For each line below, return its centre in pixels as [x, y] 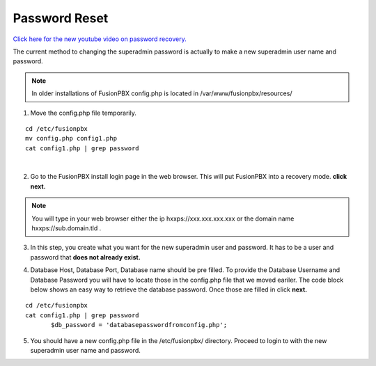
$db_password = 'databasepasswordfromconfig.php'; [139, 325]
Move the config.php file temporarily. [84, 113]
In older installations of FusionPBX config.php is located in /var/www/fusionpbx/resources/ [162, 93]
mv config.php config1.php [71, 138]
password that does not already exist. [85, 257]
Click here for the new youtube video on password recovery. [100, 39]
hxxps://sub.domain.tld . [66, 228]
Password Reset [61, 18]
